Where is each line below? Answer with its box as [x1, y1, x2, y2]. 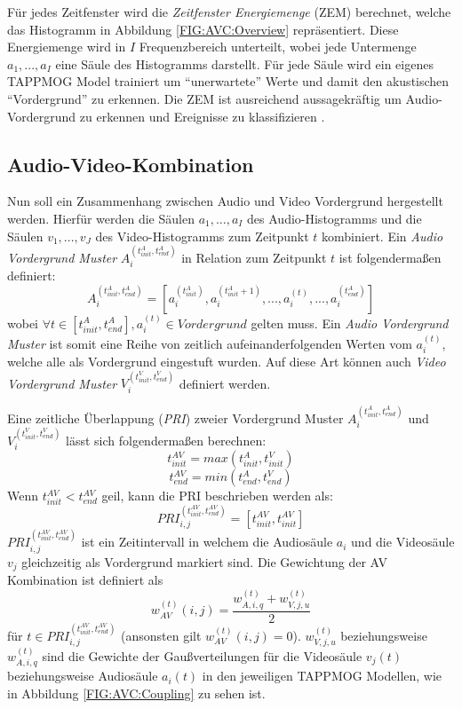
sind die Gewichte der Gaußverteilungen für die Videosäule [42, 646, 362, 665]
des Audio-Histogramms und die [247, 209, 422, 227]
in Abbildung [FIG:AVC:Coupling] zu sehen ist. [7, 683, 266, 702]
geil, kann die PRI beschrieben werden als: [101, 486, 333, 505]
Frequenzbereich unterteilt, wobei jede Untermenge [139, 37, 417, 56]
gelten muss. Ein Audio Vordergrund [251, 313, 449, 332]
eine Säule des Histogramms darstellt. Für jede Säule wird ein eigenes [55, 54, 434, 73]
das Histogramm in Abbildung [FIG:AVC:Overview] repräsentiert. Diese [7, 20, 399, 38]
